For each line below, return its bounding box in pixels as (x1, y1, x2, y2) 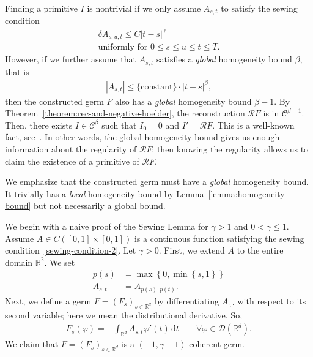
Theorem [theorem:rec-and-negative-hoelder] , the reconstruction (5, 107, 245, 119)
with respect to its (237, 294, 306, 307)
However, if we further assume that (5, 53, 136, 66)
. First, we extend (158, 244, 225, 257)
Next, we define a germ (5, 294, 92, 307)
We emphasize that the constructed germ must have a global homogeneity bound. (5, 175, 309, 188)
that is (5, 65, 29, 78)
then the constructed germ (5, 94, 104, 107)
